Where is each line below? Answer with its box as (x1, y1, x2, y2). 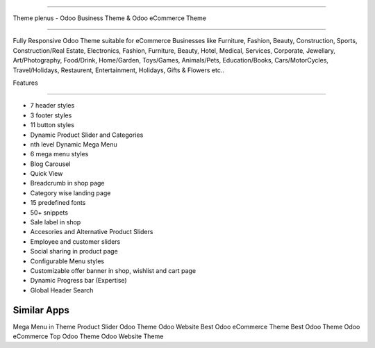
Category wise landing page (30, 188, 111, 197)
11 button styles (30, 121, 74, 129)
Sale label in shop (30, 218, 81, 226)
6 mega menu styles (30, 150, 89, 158)
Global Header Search (30, 285, 94, 295)
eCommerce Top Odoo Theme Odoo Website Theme (12, 332, 164, 340)
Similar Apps (12, 304, 69, 316)
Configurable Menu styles (30, 257, 104, 265)
